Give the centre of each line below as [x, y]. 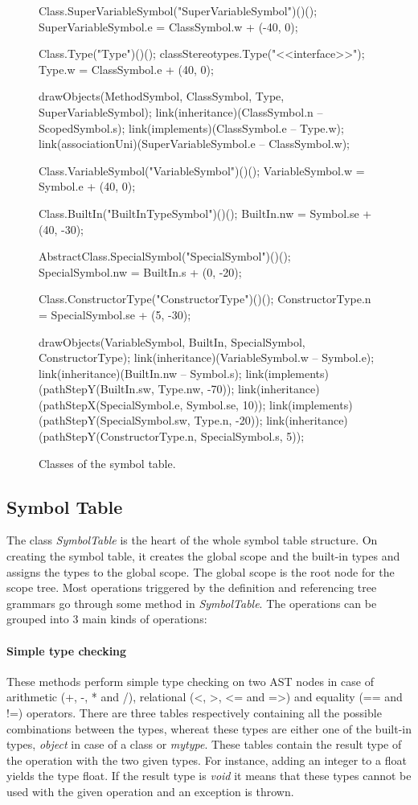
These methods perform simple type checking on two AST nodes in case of [190, 681]
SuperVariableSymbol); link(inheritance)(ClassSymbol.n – [181, 111]
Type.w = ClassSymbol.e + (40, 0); [126, 69]
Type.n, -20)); [228, 420]
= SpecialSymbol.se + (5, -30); [115, 314]
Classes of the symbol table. [107, 463]
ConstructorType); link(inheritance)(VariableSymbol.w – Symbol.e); [207, 357]
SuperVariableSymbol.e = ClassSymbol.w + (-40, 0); [168, 26]
